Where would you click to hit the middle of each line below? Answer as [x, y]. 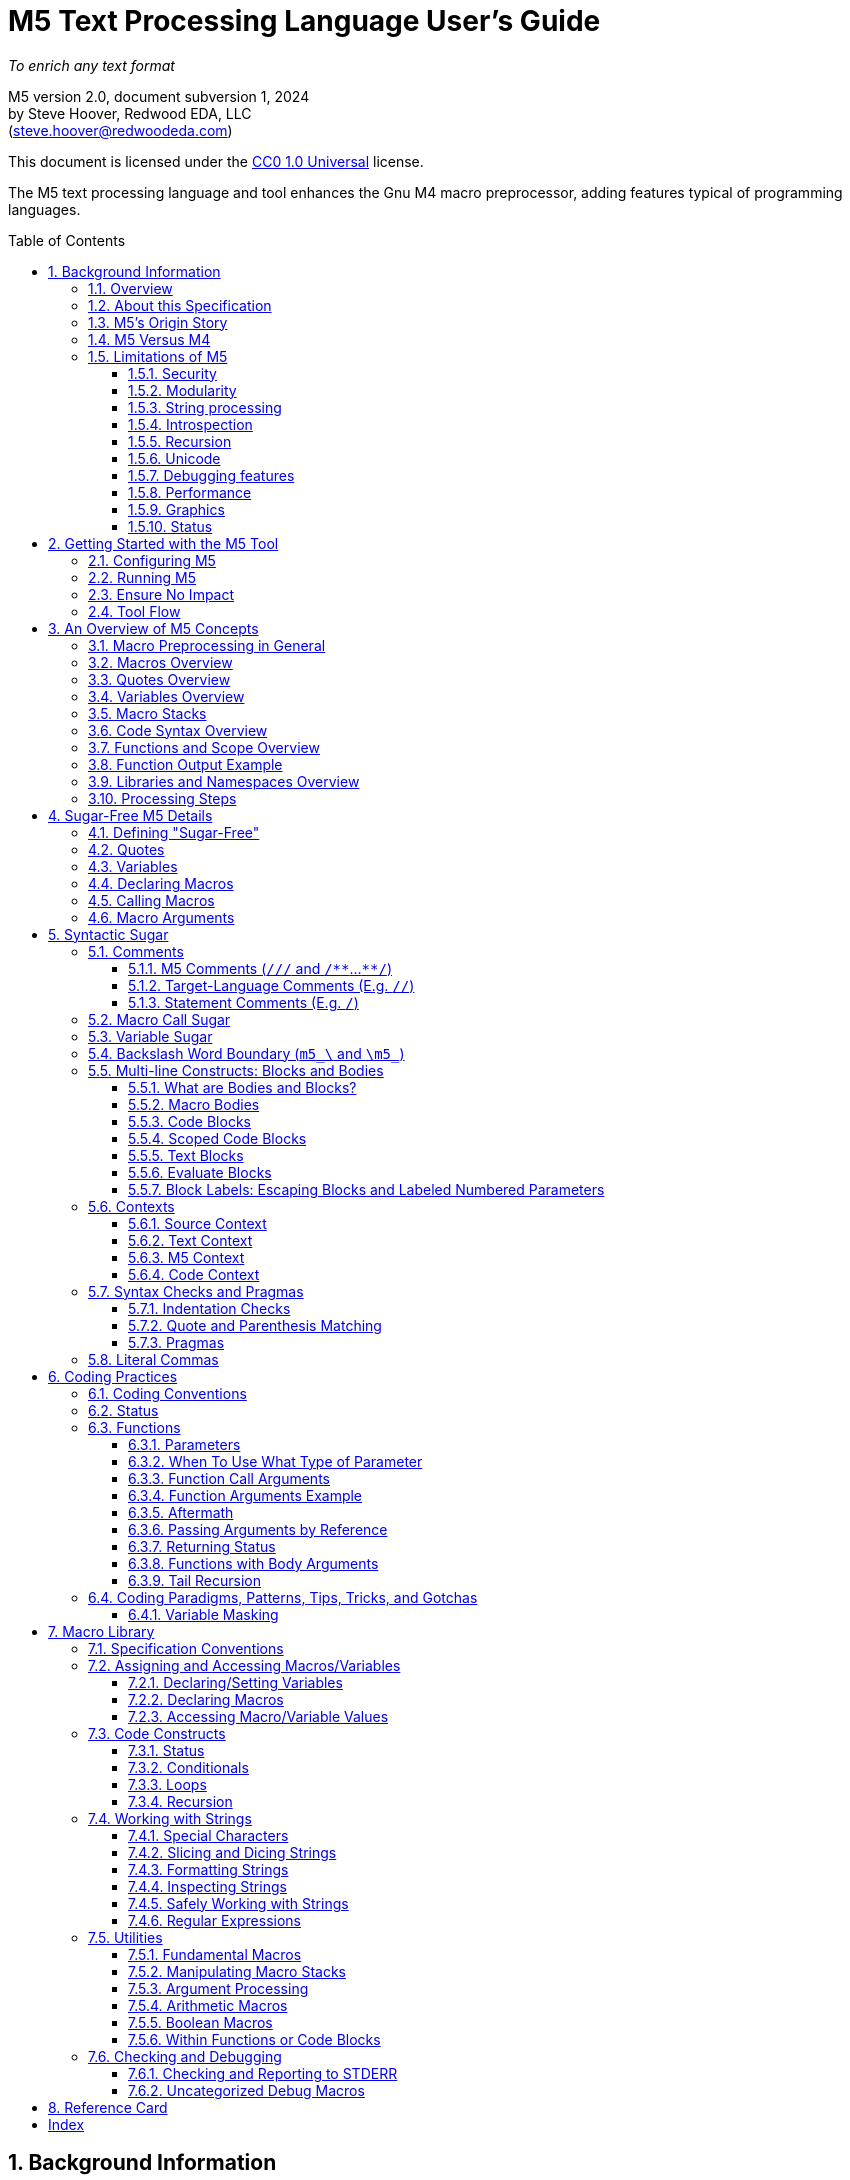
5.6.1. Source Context [197, 1223]
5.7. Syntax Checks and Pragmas [196, 1291]
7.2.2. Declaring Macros [206, 1699]
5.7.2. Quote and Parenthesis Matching [255, 1325]
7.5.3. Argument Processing [218, 1988]
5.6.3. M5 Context [186, 1257]
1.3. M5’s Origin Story [158, 322]
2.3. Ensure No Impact [161, 594]
